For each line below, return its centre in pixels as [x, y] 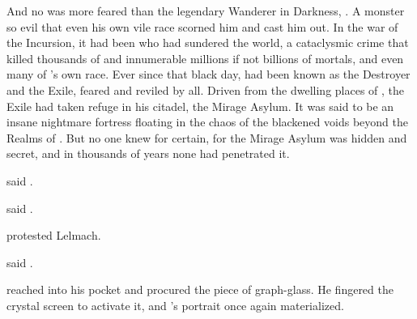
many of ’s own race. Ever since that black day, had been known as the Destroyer [208, 74]
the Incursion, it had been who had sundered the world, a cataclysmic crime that [208, 43]
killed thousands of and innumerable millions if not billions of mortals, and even [205, 58]
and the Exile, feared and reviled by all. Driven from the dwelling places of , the [206, 89]
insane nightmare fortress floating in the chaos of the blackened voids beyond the [207, 122]
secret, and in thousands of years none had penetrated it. [148, 153]
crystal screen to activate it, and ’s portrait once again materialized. [175, 305]
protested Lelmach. [54, 235]
